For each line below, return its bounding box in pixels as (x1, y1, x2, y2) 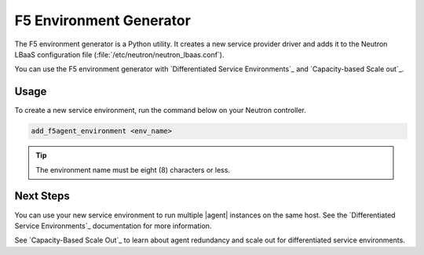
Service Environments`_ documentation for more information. (14, 220, 212, 231)
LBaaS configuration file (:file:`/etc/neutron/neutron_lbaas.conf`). (14, 49, 225, 59)
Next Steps (14, 189, 70, 203)
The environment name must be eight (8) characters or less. (35, 165, 231, 174)
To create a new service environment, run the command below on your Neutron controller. (14, 106, 306, 115)
